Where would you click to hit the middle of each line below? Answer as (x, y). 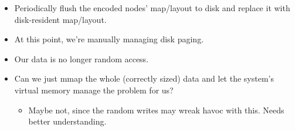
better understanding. (67, 121)
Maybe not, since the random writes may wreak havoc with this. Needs (156, 110)
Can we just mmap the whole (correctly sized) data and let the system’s (144, 78)
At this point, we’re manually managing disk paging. (109, 39)
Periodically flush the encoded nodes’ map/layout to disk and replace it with (152, 8)
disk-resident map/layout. (60, 19)
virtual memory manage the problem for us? (94, 90)
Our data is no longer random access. (82, 58)
